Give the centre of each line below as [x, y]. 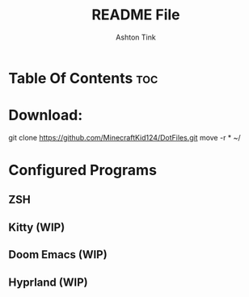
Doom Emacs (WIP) [58, 255]
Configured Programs [83, 170]
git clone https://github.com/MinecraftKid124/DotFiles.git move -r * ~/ [124, 137]
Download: [46, 115]
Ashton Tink [136, 37]
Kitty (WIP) [37, 227]
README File [136, 15]
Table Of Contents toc [83, 78]
